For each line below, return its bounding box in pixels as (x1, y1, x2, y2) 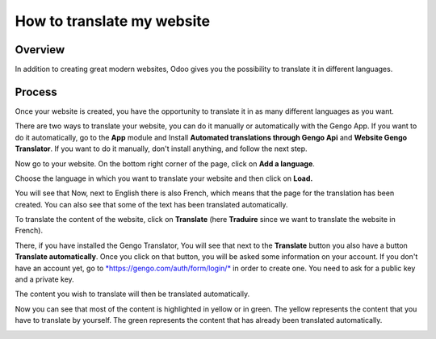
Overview (15, 43, 65, 56)
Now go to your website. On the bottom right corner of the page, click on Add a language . (15, 158, 315, 169)
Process (15, 85, 57, 98)
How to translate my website (15, 12, 210, 30)
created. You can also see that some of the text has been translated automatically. (15, 199, 288, 209)
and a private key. (15, 274, 74, 284)
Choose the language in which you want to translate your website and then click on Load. (15, 174, 313, 183)
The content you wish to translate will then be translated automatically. (15, 289, 250, 299)
